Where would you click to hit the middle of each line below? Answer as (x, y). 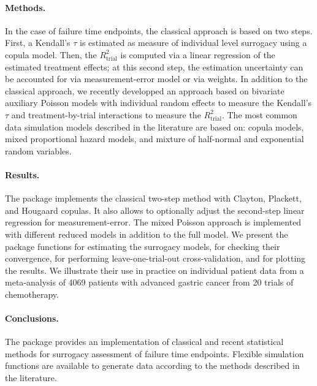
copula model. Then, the (51, 54)
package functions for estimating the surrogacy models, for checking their (143, 246)
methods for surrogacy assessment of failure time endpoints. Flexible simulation (155, 353)
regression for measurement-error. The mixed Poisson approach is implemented (153, 222)
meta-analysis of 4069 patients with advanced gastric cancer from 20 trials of (149, 282)
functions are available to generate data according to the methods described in (152, 365)
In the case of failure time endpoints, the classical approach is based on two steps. (159, 30)
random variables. (38, 150)
